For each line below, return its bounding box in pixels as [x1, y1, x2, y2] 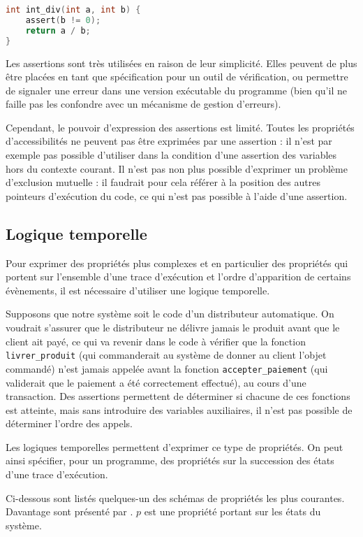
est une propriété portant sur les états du [144, 504, 321, 519]
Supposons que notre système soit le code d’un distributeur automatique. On [6, 306, 334, 321]
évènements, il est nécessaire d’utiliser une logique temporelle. [6, 282, 270, 297]
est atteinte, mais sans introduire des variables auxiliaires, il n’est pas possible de [6, 402, 353, 417]
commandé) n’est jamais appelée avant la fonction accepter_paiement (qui [6, 361, 328, 375]
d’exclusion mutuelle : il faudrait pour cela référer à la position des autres [6, 175, 320, 189]
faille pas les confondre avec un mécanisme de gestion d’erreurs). [6, 96, 281, 111]
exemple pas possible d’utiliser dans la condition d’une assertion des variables [6, 148, 337, 162]
